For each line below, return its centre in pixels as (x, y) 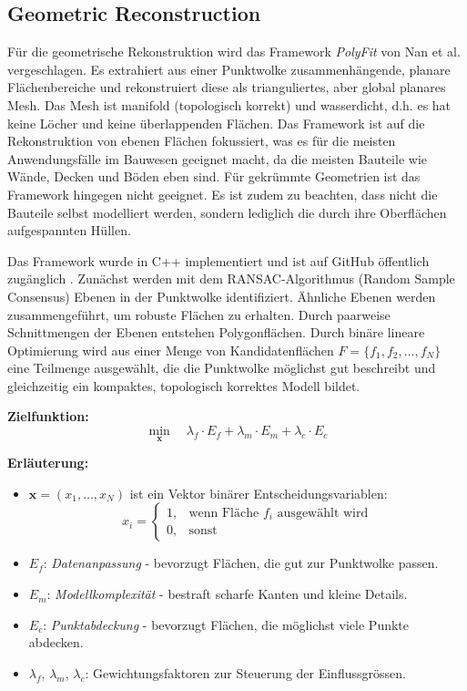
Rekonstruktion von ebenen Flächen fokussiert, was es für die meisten (202, 141)
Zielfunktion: (48, 416)
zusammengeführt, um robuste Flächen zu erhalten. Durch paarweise (199, 314)
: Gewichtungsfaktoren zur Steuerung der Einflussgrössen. (245, 672)
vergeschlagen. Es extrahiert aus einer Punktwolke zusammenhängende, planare (229, 69)
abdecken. (56, 642)
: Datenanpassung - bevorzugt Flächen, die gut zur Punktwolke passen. (241, 563)
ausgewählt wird (323, 513)
